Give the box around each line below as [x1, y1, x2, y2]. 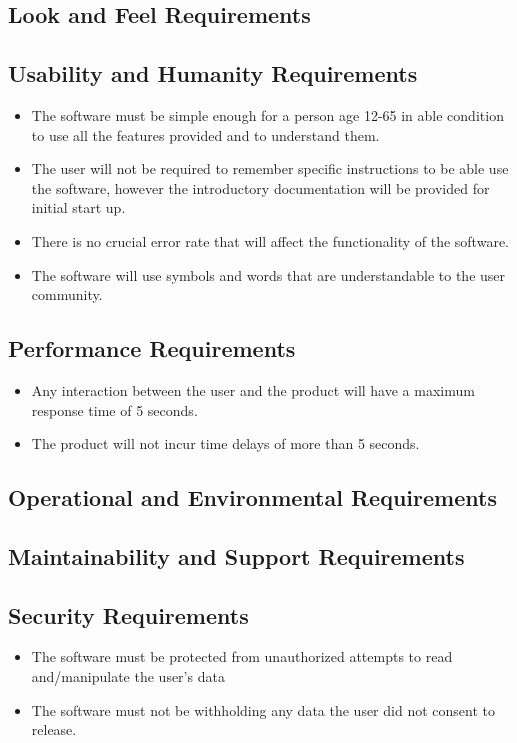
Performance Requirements [8, 333, 296, 364]
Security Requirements [8, 599, 249, 630]
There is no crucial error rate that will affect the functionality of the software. [31, 230, 509, 251]
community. [31, 284, 103, 305]
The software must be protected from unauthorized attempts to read [31, 646, 453, 667]
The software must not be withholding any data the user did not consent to [31, 699, 495, 720]
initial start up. [31, 197, 126, 218]
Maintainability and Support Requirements [8, 540, 465, 571]
